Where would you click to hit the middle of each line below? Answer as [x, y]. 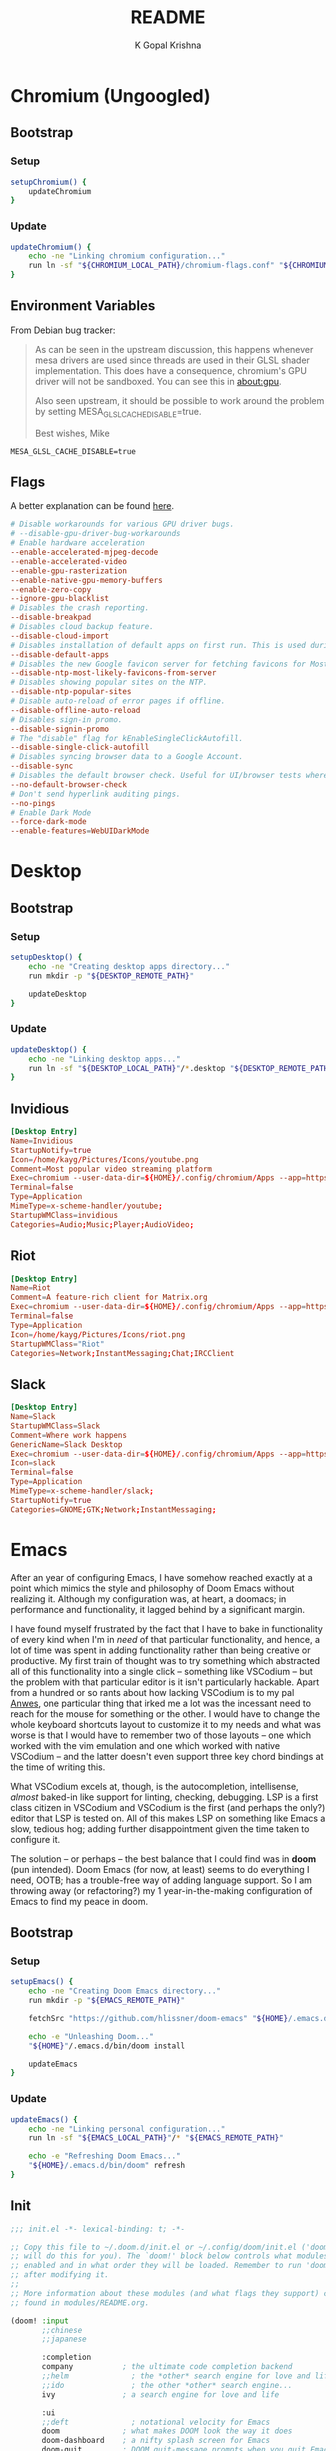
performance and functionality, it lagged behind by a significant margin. [158, 1609]
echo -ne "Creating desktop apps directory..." [129, 966]
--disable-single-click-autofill [80, 747]
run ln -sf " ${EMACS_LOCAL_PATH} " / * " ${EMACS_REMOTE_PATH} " [156, 2138]
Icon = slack [33, 1463]
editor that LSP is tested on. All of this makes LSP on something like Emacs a [168, 1818]
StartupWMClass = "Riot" [57, 1344]
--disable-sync [42, 766]
